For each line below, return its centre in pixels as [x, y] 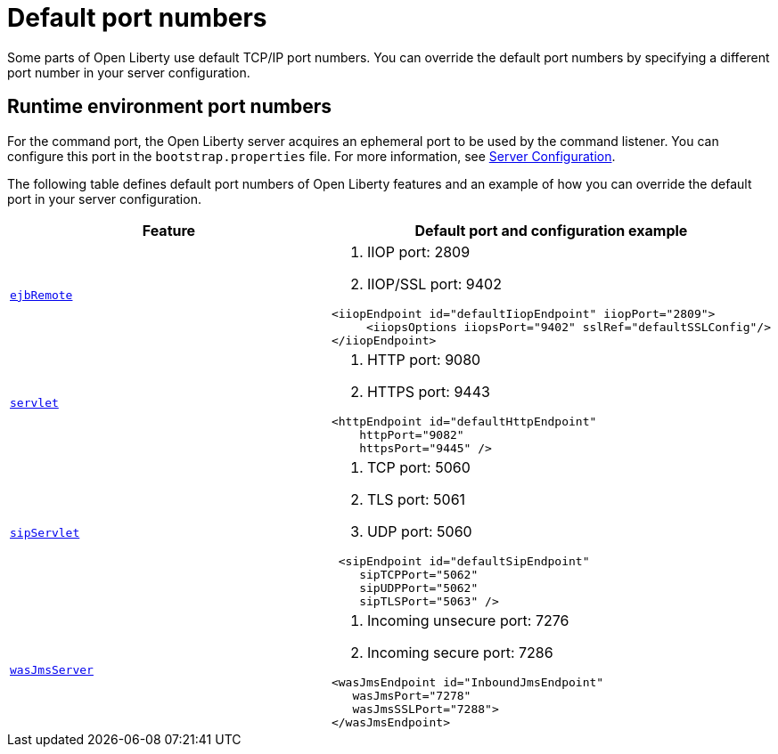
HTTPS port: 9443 [428, 391]
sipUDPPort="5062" [419, 588]
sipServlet [45, 533]
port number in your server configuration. [129, 72]
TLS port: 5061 [416, 499]
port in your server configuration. [104, 199]
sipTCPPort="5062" [419, 574]
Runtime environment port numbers [169, 107]
